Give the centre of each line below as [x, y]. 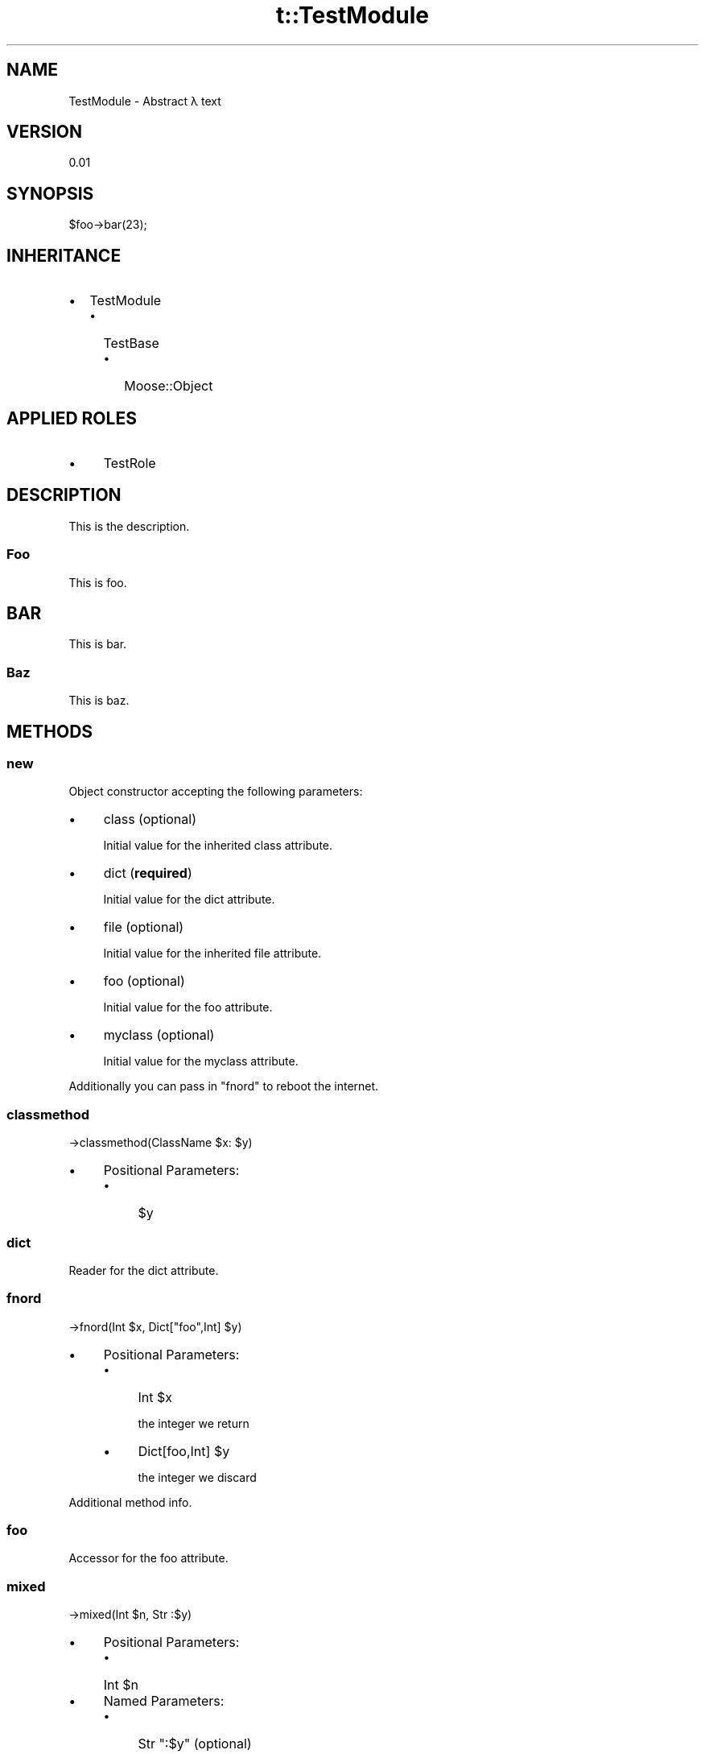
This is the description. [129, 526]
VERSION [45, 132]
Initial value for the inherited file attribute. [212, 954]
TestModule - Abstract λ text [145, 101]
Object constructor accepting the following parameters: [216, 792]
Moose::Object [169, 386]
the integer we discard [197, 1477]
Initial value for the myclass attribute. [201, 1061]
